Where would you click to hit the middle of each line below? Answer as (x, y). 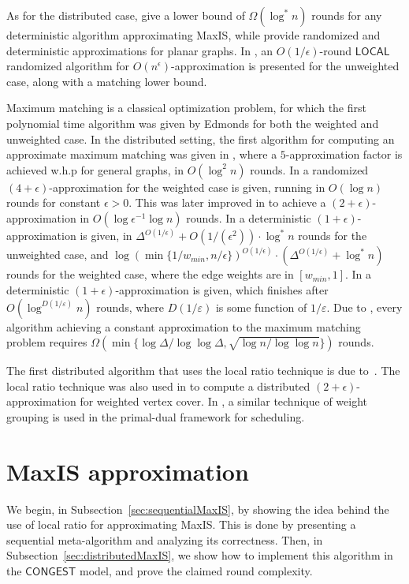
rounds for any (347, 15)
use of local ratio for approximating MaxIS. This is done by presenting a (181, 524)
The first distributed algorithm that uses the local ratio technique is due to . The (203, 371)
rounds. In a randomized (309, 169)
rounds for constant (54, 202)
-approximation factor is (344, 154)
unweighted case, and (58, 255)
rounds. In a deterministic (249, 217)
